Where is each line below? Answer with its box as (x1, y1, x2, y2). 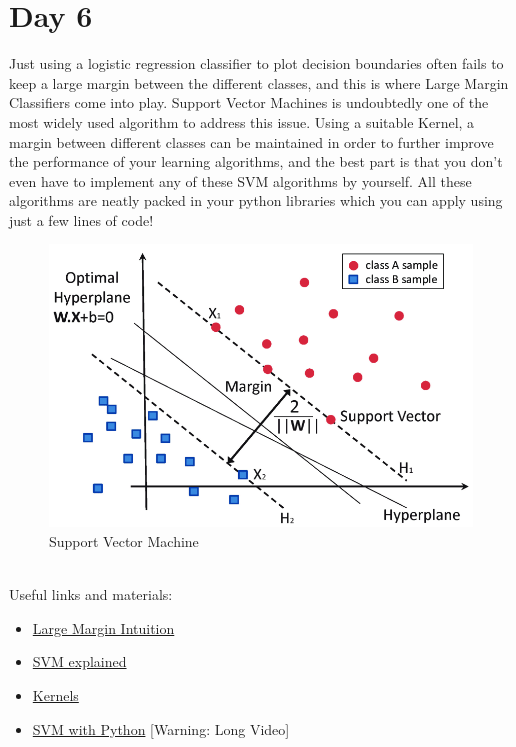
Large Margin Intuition (32, 617, 175, 638)
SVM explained (32, 651, 127, 672)
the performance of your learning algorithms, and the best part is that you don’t (9, 151, 503, 172)
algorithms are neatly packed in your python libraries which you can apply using (9, 190, 503, 211)
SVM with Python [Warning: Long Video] (32, 718, 290, 739)
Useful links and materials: (9, 584, 173, 605)
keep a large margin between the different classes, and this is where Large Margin (9, 72, 509, 93)
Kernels (32, 685, 79, 706)
